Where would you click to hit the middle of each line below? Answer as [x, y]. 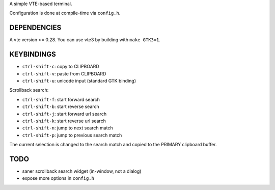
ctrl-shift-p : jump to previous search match [72, 135]
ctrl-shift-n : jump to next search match [67, 128]
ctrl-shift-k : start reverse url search [64, 121]
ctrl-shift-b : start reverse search [61, 106]
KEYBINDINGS [33, 54]
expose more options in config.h [58, 178]
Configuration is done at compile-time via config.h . [65, 13]
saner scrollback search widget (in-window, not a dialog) [82, 171]
